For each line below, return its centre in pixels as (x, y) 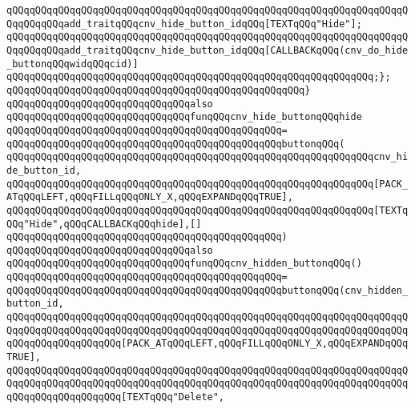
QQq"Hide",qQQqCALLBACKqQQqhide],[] (104, 224)
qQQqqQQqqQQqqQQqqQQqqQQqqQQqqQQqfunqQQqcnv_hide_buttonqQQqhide (184, 117)
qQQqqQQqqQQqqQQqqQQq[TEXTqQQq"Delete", (116, 397)
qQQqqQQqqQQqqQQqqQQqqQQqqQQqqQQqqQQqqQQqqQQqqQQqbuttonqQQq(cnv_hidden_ (207, 290)
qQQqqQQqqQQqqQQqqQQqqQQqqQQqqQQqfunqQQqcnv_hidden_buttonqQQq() (184, 264)
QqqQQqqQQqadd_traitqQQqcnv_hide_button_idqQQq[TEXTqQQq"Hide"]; (184, 24)
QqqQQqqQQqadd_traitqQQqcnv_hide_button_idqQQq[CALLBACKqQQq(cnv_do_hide (207, 50)
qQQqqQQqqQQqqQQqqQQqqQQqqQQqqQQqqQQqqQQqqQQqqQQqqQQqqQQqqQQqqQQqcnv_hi (207, 157)
